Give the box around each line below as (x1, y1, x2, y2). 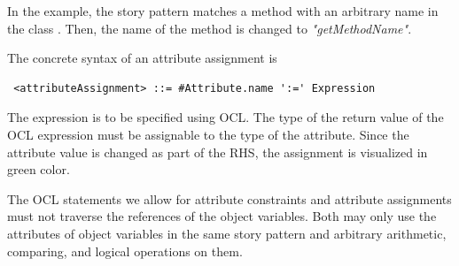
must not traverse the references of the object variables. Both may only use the (7, 207, 437, 225)
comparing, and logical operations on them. (7, 241, 243, 260)
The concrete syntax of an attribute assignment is (7, 49, 277, 67)
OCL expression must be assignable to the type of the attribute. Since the (7, 125, 409, 143)
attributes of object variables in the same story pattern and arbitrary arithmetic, (7, 224, 447, 242)
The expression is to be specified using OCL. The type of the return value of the (7, 108, 444, 126)
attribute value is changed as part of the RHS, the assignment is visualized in (7, 142, 428, 161)
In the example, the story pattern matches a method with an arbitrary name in (7, 2, 439, 19)
